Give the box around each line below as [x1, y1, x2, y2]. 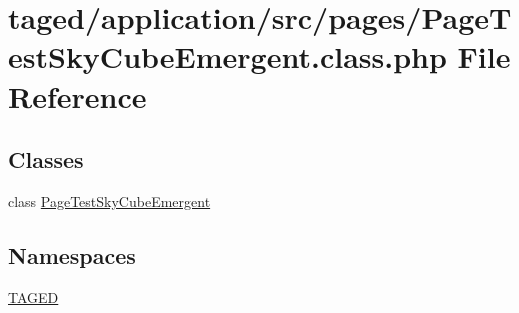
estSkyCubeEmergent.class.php [8, 36, 447, 77]
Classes [8, 144, 84, 175]
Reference [8, 75, 147, 116]
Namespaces [8, 239, 136, 270]
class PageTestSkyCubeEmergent [8, 190, 211, 211]
